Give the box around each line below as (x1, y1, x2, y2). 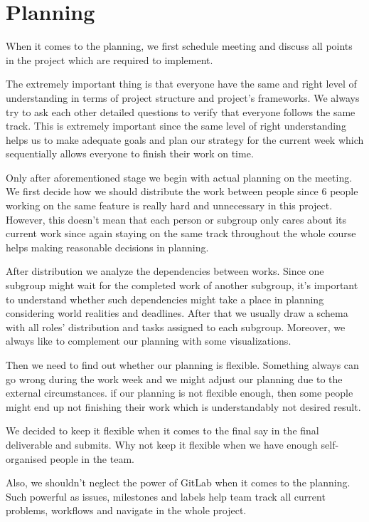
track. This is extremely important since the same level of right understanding (6, 118, 346, 133)
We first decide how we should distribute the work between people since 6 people (6, 184, 358, 199)
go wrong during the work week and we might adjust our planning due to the (6, 371, 343, 386)
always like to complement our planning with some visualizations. (6, 333, 292, 348)
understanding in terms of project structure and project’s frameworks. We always (6, 90, 360, 105)
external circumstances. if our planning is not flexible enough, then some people (6, 385, 353, 400)
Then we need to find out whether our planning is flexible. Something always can (6, 357, 359, 372)
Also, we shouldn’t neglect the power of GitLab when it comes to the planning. (6, 475, 351, 490)
